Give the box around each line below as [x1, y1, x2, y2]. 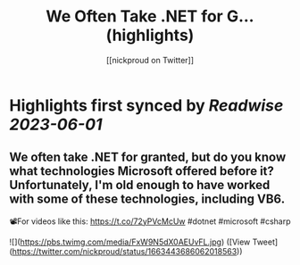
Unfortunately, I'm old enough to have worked [9, 178, 271, 193]
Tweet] [252, 236, 279, 247]
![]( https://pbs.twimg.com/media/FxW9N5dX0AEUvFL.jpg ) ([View [9, 236, 251, 247]
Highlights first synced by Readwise [9, 95, 284, 115]
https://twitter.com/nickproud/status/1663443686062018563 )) [12, 245, 243, 256]
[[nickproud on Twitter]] [105, 54, 195, 65]
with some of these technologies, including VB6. [9, 192, 286, 207]
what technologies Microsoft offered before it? [9, 163, 275, 179]
